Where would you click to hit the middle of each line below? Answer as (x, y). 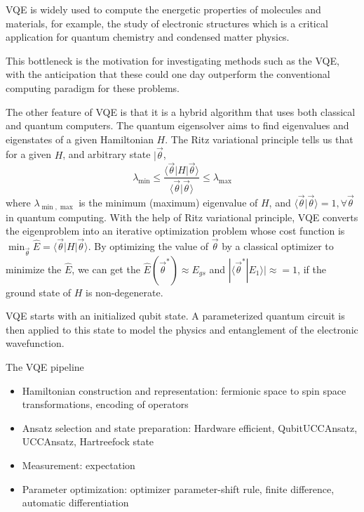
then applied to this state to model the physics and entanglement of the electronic (182, 329)
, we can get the (106, 269)
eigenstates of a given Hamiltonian (80, 139)
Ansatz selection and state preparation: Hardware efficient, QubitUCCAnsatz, (190, 427)
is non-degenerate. (124, 292)
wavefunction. (35, 343)
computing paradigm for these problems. (93, 87)
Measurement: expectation (79, 465)
